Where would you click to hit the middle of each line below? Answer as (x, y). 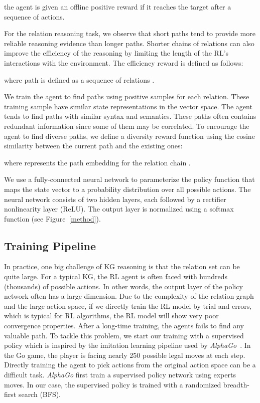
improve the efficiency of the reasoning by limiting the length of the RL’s (116, 53)
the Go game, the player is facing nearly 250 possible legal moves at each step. (125, 355)
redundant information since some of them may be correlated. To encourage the (127, 126)
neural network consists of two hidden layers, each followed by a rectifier (115, 199)
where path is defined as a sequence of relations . (79, 79)
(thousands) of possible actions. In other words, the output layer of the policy (123, 286)
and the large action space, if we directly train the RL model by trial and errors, (128, 306)
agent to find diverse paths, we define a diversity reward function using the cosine (129, 136)
